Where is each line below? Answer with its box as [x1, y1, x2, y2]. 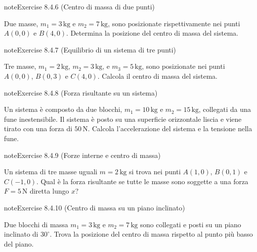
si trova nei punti [128, 166, 181, 177]
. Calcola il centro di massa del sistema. [97, 70, 217, 81]
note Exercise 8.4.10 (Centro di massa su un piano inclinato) [4, 202, 185, 212]
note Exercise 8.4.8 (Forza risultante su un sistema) [4, 87, 158, 98]
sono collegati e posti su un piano [140, 219, 241, 229]
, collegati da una [198, 104, 251, 114]
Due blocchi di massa [4, 219, 68, 229]
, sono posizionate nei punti [141, 61, 225, 71]
